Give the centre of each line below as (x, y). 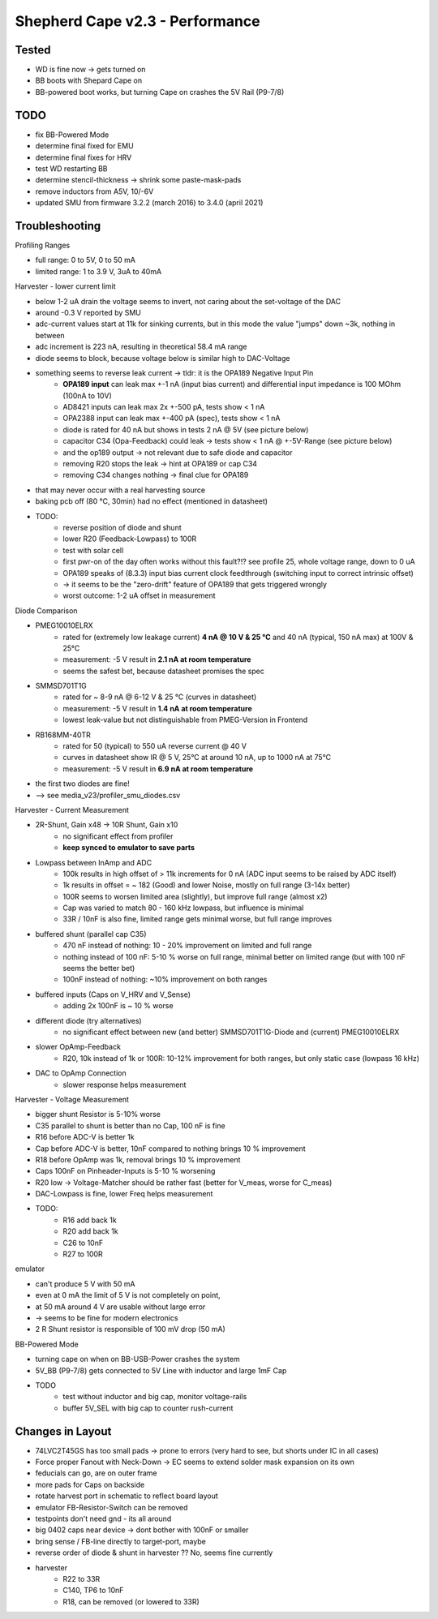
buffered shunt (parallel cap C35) (91, 934)
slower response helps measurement (125, 1084)
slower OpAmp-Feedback (78, 1047)
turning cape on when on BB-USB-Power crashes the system (137, 1359)
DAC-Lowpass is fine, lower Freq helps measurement (124, 1194)
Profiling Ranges (43, 245)
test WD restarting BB (72, 168)
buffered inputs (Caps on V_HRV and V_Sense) (113, 994)
